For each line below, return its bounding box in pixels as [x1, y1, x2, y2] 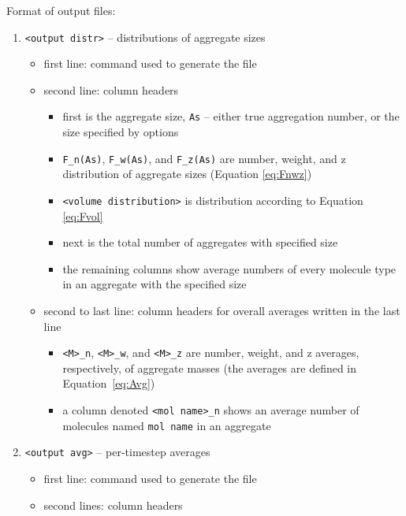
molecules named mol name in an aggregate [62, 417, 271, 433]
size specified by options [62, 124, 179, 140]
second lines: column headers [43, 496, 183, 513]
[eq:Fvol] [62, 207, 103, 224]
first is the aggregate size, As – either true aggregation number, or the [62, 108, 400, 124]
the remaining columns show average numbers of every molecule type [62, 260, 397, 277]
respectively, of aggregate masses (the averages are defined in [62, 359, 357, 376]
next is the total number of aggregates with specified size [62, 234, 338, 251]
